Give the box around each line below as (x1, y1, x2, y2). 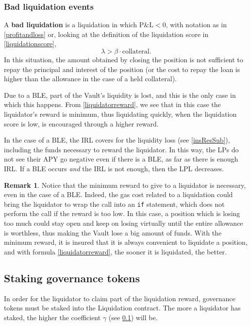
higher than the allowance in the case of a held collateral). (4, 73, 177, 84)
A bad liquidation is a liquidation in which (4, 19, 137, 30)
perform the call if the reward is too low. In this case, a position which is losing (4, 208, 240, 218)
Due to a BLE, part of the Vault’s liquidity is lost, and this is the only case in (4, 90, 236, 100)
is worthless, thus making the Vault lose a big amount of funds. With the (4, 227, 222, 237)
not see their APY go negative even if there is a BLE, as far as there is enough (4, 154, 238, 164)
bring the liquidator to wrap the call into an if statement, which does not (4, 199, 225, 209)
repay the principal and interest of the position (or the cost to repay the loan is (4, 64, 240, 74)
